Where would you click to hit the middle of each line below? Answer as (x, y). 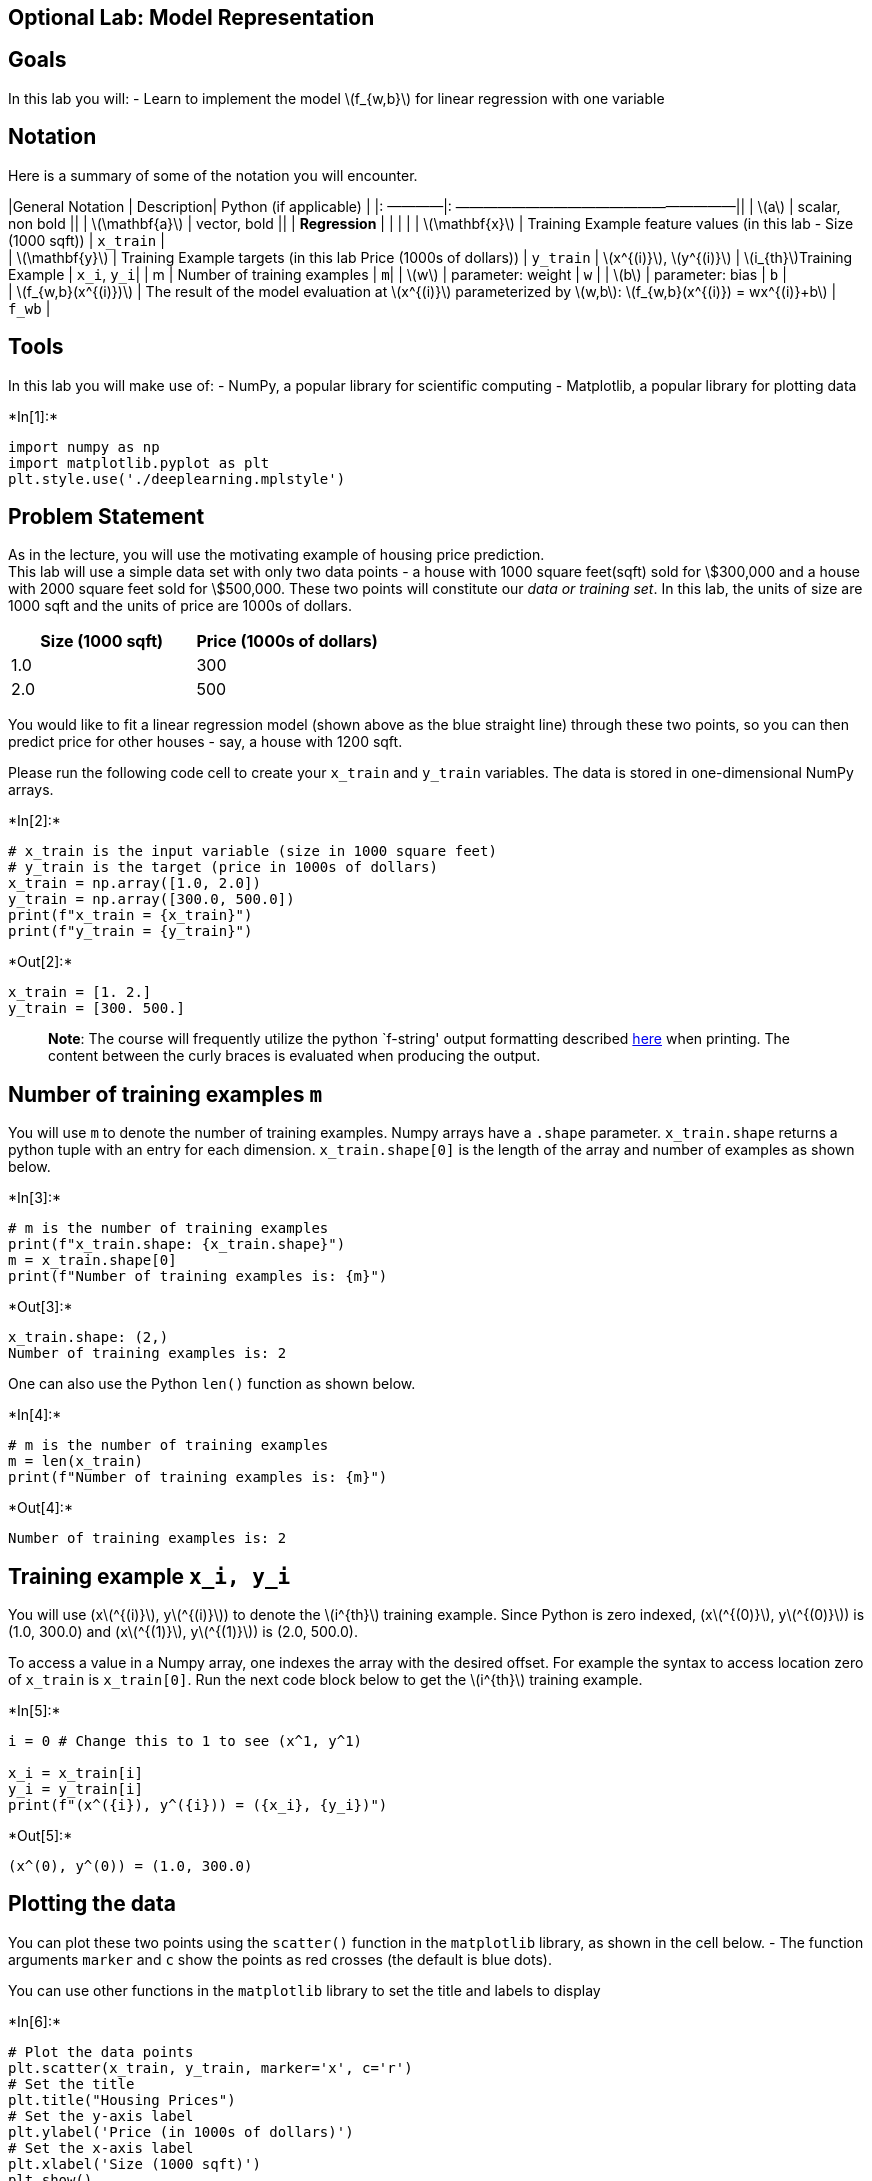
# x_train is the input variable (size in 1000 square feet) (252, 851)
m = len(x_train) (75, 1461)
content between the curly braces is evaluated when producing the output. (294, 1056)
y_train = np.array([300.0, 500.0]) (151, 899)
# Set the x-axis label (101, 2147)
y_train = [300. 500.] (97, 1008)
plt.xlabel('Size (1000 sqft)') (134, 2163)
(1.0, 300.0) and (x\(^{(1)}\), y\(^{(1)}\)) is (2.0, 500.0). (183, 1632)
